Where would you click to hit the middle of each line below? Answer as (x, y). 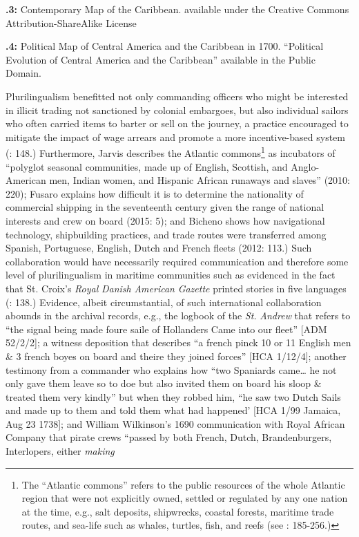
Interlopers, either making (60, 451)
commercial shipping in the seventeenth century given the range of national (165, 207)
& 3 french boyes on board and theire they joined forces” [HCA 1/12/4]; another (176, 356)
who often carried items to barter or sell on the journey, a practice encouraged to (177, 123)
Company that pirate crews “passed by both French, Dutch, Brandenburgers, (169, 437)
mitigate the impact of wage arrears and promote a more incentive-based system (175, 136)
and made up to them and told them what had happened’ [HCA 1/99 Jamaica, (173, 410)
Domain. (23, 73)
